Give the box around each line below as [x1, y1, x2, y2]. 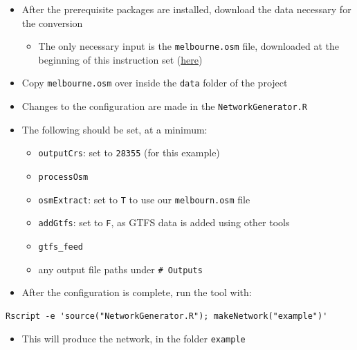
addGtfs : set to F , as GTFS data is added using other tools [38, 215, 290, 230]
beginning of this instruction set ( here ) [38, 52, 203, 66]
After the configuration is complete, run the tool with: [21, 285, 252, 300]
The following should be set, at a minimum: [21, 122, 208, 136]
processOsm [38, 172, 89, 182]
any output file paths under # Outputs [38, 261, 203, 276]
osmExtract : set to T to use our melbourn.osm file [38, 192, 250, 206]
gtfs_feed [38, 241, 84, 252]
